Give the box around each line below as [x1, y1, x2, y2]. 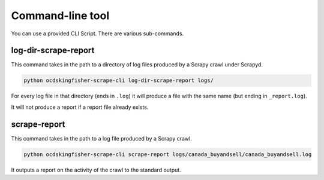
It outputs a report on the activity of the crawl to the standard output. [11, 166, 181, 173]
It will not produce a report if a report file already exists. [11, 103, 149, 111]
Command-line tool [11, 9, 110, 22]
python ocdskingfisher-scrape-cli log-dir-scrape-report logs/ [23, 77, 214, 84]
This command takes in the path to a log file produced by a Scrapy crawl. [11, 135, 192, 142]
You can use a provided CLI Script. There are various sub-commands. [11, 30, 184, 37]
